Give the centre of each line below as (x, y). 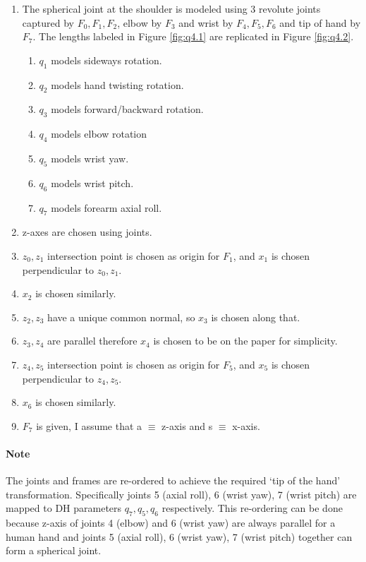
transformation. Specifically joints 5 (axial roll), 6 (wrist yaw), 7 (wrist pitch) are (181, 494)
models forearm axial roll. (106, 207)
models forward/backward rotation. (127, 109)
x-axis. (246, 425)
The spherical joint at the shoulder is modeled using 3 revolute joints (171, 8)
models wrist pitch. (92, 183)
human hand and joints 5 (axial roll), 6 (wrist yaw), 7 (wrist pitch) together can (179, 536)
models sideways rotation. (106, 60)
